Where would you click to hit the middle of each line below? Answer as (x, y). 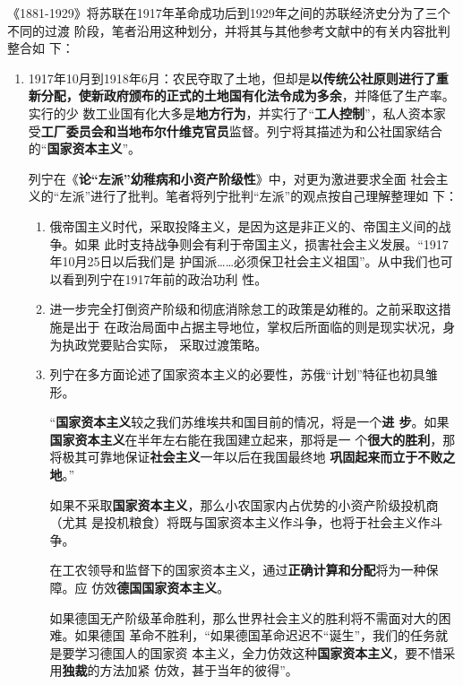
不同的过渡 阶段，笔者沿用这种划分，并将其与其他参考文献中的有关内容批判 (229, 30)
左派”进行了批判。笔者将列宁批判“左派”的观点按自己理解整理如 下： (258, 196)
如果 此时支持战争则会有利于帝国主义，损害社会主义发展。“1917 (262, 243)
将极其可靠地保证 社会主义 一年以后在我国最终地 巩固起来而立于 (234, 457)
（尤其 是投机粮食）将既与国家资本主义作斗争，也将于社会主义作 (240, 522)
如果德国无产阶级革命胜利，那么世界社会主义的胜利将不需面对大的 (244, 617)
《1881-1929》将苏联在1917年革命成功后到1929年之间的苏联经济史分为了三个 (229, 13)
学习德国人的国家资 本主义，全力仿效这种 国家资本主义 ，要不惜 (259, 652)
